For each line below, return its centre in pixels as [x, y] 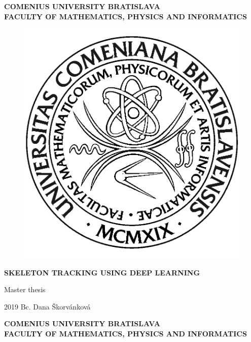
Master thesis [25, 289]
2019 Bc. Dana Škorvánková [47, 306]
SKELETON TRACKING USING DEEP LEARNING [102, 272]
